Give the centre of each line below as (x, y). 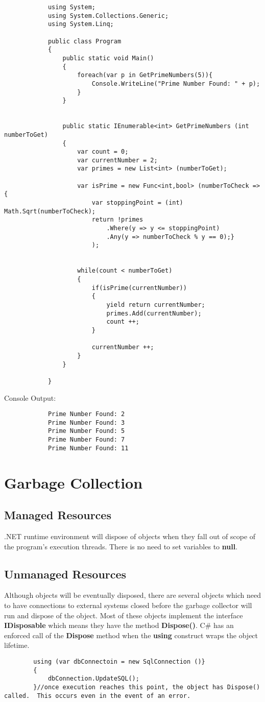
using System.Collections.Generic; (108, 16)
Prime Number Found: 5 (86, 431)
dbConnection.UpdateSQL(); (93, 679)
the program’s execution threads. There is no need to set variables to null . (121, 546)
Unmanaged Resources (65, 574)
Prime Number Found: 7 (86, 440)
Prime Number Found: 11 (88, 448)
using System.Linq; (81, 24)
